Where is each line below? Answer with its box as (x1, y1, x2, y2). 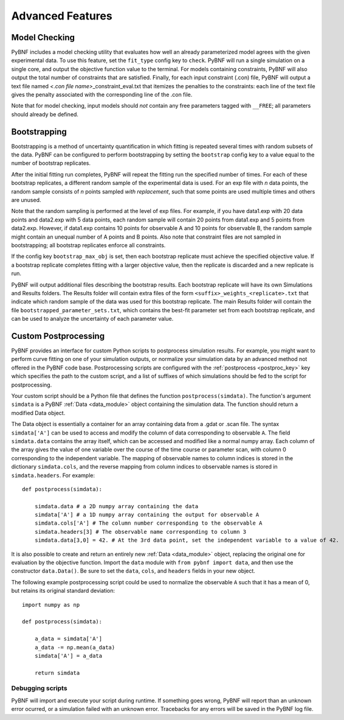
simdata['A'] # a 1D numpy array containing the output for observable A (34, 511, 260, 519)
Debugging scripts (11, 684, 67, 693)
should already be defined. (11, 110, 79, 118)
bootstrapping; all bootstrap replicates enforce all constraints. (11, 242, 166, 249)
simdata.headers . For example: (11, 472, 95, 479)
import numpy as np (22, 601, 80, 608)
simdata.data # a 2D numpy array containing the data (34, 503, 199, 509)
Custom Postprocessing (11, 330, 105, 341)
